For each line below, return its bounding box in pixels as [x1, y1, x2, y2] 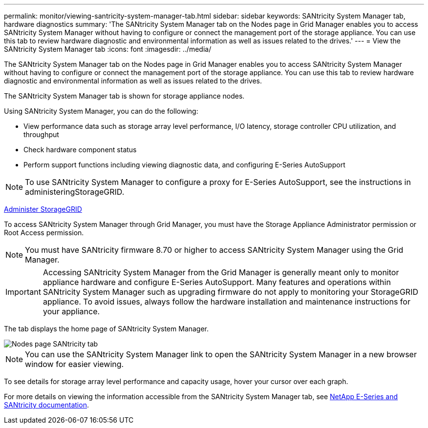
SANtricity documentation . [4, 401, 89, 409]
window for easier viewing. [25, 359, 124, 369]
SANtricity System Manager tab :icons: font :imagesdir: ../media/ [4, 45, 212, 53]
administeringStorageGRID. [25, 187, 125, 197]
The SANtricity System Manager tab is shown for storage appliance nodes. [4, 92, 245, 100]
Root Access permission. [4, 228, 84, 237]
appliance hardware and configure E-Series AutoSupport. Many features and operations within [43, 277, 391, 287]
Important [5, 287, 41, 297]
